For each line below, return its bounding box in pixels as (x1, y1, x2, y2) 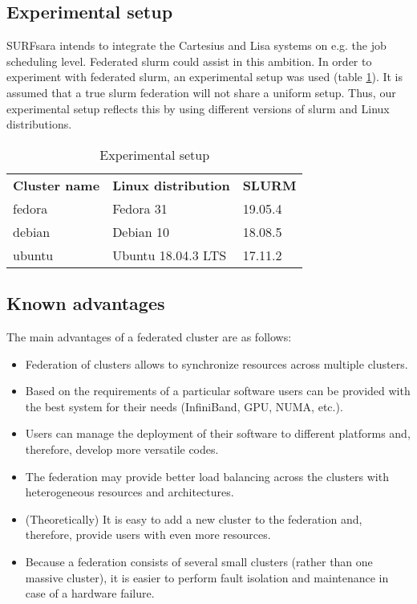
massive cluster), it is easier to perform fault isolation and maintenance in (25, 569, 389, 586)
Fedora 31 (112, 198, 168, 218)
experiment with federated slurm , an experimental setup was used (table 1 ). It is (6, 68, 403, 85)
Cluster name (13, 175, 100, 194)
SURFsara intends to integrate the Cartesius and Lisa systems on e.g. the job (6, 37, 387, 54)
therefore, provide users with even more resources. (25, 526, 271, 543)
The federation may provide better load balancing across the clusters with (25, 467, 389, 484)
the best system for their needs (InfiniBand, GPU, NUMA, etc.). (25, 398, 343, 414)
